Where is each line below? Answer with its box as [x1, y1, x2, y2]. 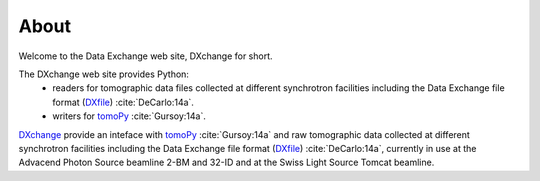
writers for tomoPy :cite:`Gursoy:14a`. [52, 110, 207, 122]
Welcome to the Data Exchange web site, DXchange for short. [18, 50, 274, 62]
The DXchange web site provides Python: [18, 68, 190, 80]
